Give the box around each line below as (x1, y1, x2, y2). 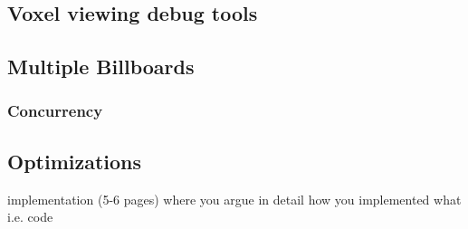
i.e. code (7, 207, 53, 226)
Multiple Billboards (7, 52, 195, 81)
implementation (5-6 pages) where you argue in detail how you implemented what (7, 189, 462, 208)
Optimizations (7, 147, 142, 175)
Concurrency (7, 100, 103, 122)
